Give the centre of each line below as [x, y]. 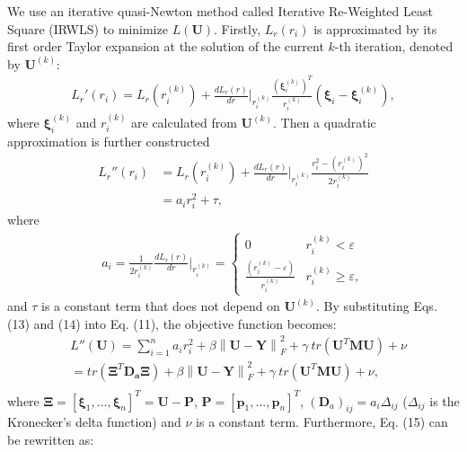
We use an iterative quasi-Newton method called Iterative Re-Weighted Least [220, 11]
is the [445, 400]
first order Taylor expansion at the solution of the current [166, 46]
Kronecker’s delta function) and [94, 422]
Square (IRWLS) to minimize [88, 28]
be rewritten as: [51, 439]
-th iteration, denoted [394, 46]
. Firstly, [238, 28]
